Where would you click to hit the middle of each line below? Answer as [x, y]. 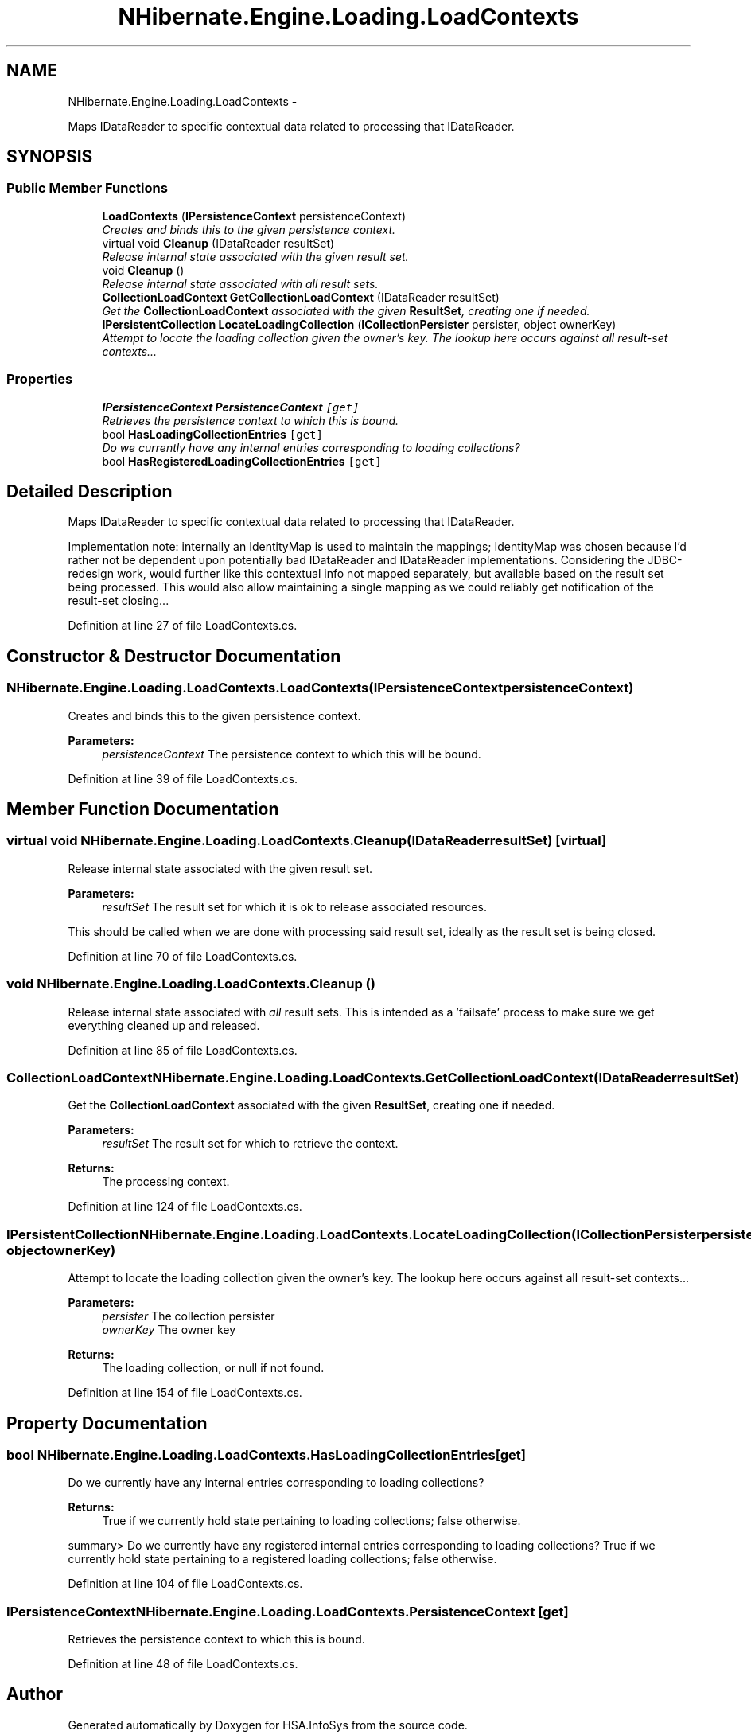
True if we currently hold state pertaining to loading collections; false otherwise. [311, 1521]
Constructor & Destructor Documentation [174, 656]
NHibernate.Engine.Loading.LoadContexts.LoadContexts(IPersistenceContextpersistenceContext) [320, 688]
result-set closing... [119, 601]
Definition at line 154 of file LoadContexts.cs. [185, 1393]
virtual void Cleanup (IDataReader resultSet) [218, 243]
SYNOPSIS [50, 157]
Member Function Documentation [143, 809]
